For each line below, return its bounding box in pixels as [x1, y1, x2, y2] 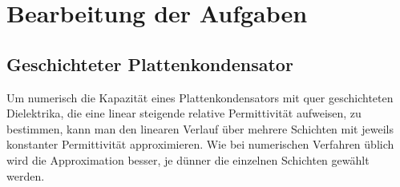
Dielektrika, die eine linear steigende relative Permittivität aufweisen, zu [6, 105, 362, 121]
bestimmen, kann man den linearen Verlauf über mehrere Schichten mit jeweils [6, 120, 394, 137]
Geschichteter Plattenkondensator [6, 51, 293, 76]
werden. [6, 167, 45, 184]
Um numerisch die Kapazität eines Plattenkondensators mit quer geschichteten [6, 89, 394, 105]
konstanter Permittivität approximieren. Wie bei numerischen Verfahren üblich [6, 136, 394, 153]
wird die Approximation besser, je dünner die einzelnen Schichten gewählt [6, 151, 370, 168]
